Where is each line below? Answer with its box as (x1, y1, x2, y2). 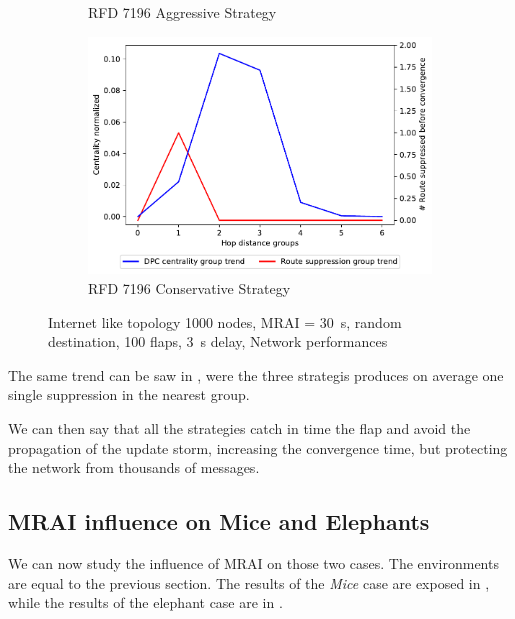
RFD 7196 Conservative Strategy (88, 278, 291, 299)
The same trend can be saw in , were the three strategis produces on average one (8, 364, 504, 385)
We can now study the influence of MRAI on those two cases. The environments (8, 553, 499, 574)
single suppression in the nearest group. (8, 384, 250, 405)
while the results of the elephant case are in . (8, 592, 283, 613)
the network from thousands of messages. (8, 457, 260, 478)
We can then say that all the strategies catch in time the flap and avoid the (8, 418, 471, 439)
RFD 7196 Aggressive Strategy (88, 2, 277, 22)
